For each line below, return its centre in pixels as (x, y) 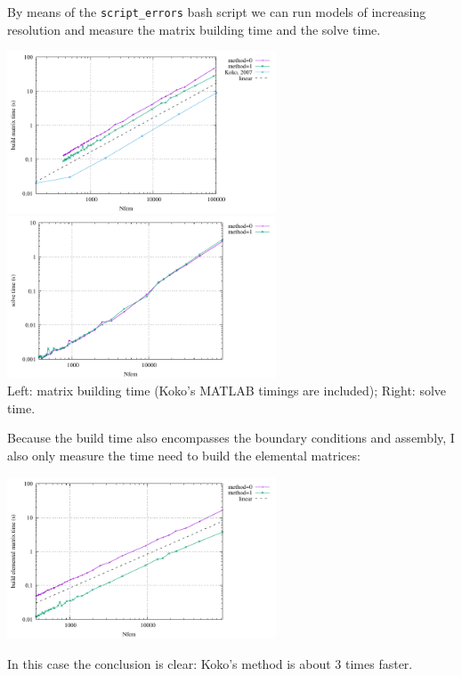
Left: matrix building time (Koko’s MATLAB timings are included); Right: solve (227, 391)
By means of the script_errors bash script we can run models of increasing (217, 12)
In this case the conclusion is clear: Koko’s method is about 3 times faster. (210, 663)
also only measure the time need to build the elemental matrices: (184, 456)
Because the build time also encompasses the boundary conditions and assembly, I (231, 438)
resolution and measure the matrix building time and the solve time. (194, 29)
